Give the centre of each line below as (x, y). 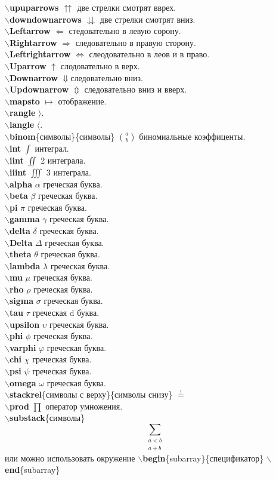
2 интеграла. (63, 160)
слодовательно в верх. (100, 65)
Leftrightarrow (40, 54)
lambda (25, 265)
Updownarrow (39, 89)
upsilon (24, 324)
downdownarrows (45, 19)
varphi (23, 347)
